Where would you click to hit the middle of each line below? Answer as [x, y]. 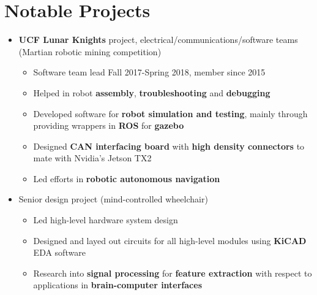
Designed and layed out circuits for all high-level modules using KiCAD [170, 240]
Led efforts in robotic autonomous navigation [127, 178]
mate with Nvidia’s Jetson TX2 [92, 158]
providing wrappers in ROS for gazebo [109, 125]
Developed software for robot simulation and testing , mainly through [170, 113]
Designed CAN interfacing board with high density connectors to [169, 146]
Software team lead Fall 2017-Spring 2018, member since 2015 [149, 72]
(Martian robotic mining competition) [90, 51]
